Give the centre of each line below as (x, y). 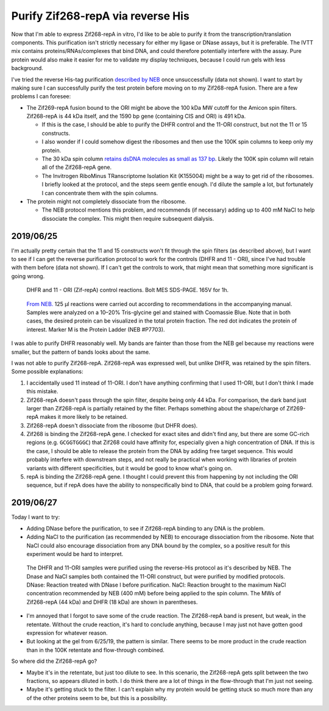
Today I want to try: (36, 517)
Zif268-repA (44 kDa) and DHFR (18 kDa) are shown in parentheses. (112, 602)
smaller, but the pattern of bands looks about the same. (81, 352)
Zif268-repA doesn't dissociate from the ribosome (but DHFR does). (112, 425)
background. (27, 68)
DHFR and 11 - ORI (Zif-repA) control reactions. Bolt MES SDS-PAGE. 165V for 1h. (127, 290)
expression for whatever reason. (67, 633)
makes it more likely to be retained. (84, 417)
